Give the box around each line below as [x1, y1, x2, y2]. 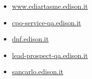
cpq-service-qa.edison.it [12, 17, 81, 27]
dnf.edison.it [12, 34, 49, 44]
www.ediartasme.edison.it [12, 1, 88, 11]
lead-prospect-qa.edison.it [12, 50, 88, 60]
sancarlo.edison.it [12, 66, 64, 77]
